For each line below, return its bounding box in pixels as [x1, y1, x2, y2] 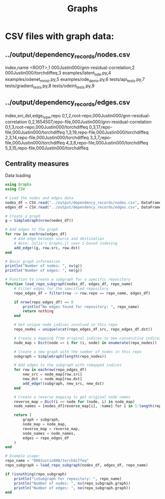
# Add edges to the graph [5, 227, 58, 232]
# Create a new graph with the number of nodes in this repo [14, 349, 141, 354]
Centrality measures [5, 159, 69, 168]
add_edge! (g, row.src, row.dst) [14, 245, 80, 250]
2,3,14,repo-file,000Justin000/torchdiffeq [5, 135, 89, 141]
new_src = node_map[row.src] [23, 372, 82, 377]
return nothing [23, 309, 54, 314]
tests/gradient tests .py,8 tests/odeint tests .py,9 [5, 82, 95, 90]
